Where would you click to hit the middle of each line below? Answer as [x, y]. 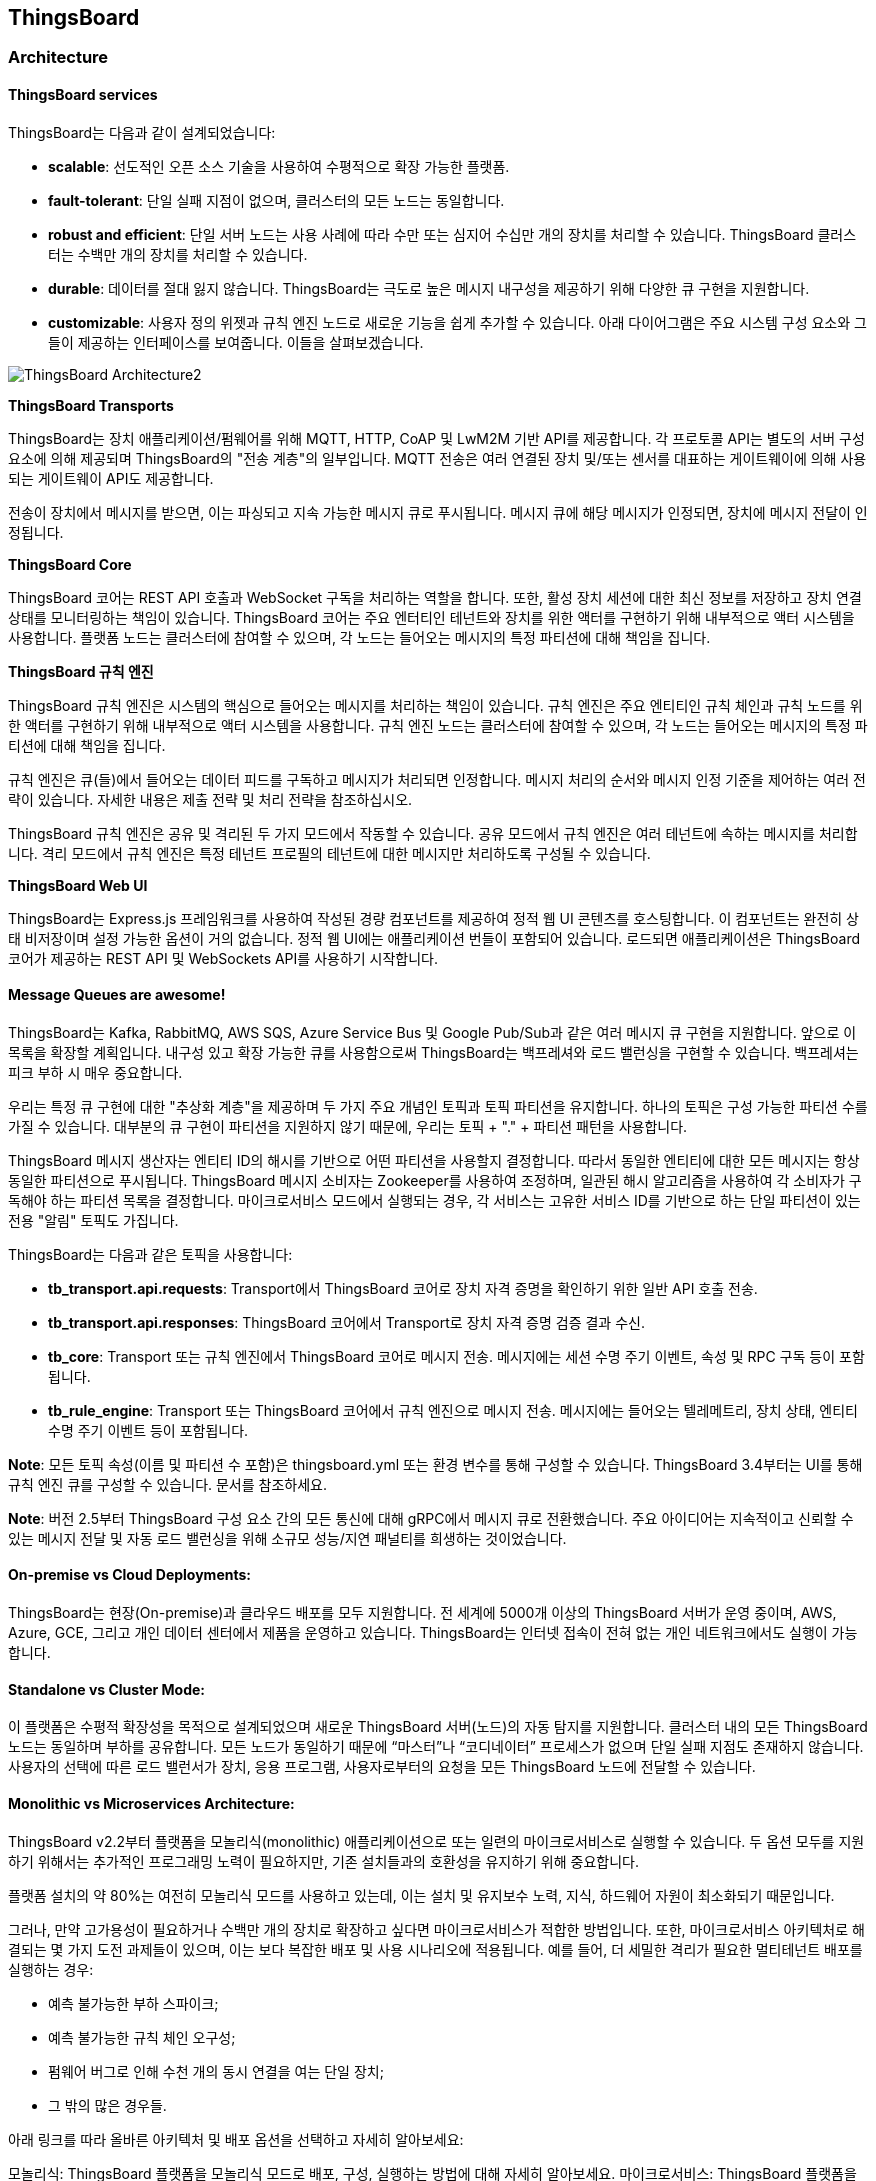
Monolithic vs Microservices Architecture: [151, 1803]
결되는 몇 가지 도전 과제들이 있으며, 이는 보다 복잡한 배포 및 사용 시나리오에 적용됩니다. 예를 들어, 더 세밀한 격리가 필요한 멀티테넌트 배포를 [435, 1949]
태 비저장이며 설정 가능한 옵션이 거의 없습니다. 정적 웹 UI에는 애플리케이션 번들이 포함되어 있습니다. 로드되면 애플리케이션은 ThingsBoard [434, 938]
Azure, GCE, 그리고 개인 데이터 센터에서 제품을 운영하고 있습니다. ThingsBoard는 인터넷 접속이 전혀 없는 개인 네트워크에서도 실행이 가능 [433, 1633]
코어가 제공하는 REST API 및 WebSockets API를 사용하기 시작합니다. [223, 958]
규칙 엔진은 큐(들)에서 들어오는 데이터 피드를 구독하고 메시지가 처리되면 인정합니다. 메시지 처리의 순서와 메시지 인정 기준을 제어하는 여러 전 [437, 779]
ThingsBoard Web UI [78, 885]
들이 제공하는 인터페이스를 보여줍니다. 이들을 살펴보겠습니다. [236, 342]
